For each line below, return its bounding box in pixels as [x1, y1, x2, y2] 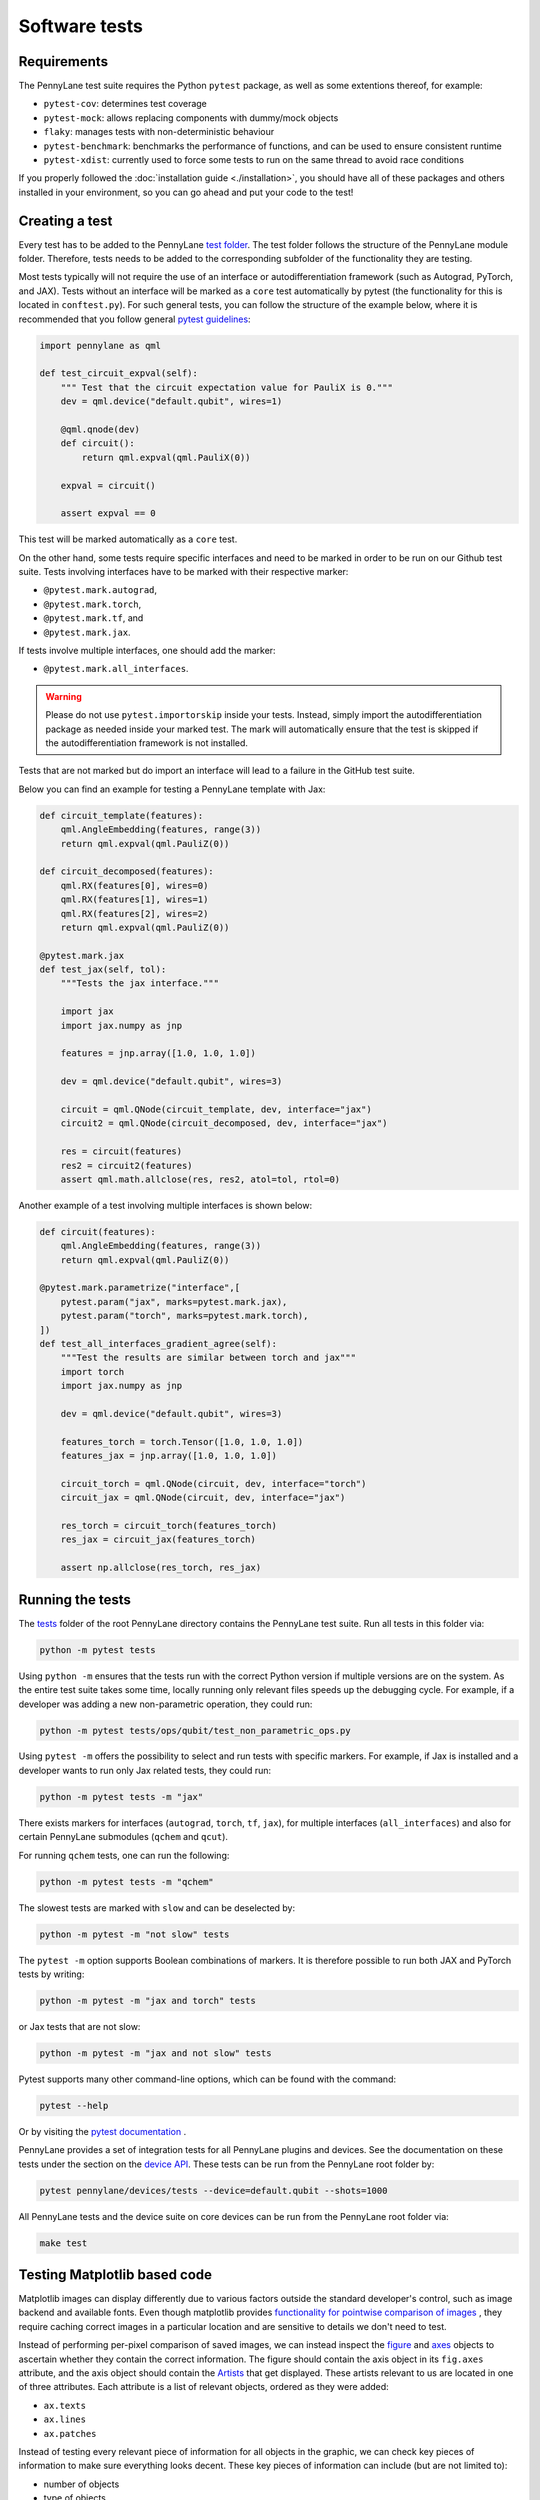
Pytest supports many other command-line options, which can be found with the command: [18, 2073, 397, 2085]
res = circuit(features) [60, 1146, 183, 1157]
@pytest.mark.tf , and [43, 612, 144, 624]
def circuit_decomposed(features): [39, 866, 214, 877]
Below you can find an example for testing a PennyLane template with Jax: [18, 783, 326, 795]
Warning [45, 690, 82, 702]
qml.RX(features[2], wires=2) [60, 908, 209, 919]
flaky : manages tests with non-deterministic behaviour [43, 126, 275, 138]
